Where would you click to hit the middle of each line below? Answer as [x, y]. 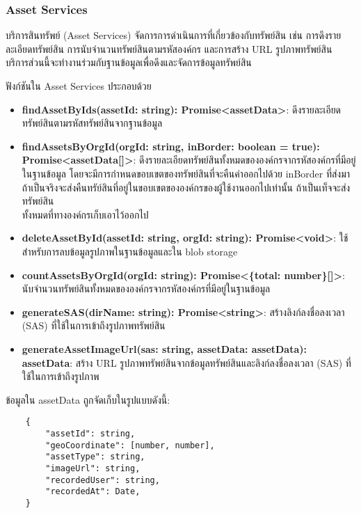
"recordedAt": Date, [93, 492]
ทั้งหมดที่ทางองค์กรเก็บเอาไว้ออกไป [85, 214]
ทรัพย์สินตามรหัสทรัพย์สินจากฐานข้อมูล [92, 123]
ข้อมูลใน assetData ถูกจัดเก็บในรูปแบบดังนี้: [88, 399]
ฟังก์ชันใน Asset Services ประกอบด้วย [79, 86]
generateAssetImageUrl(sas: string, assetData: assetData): [165, 348]
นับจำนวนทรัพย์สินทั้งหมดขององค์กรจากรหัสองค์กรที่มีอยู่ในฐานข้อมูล [146, 289]
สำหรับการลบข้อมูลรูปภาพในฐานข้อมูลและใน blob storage [130, 251]
